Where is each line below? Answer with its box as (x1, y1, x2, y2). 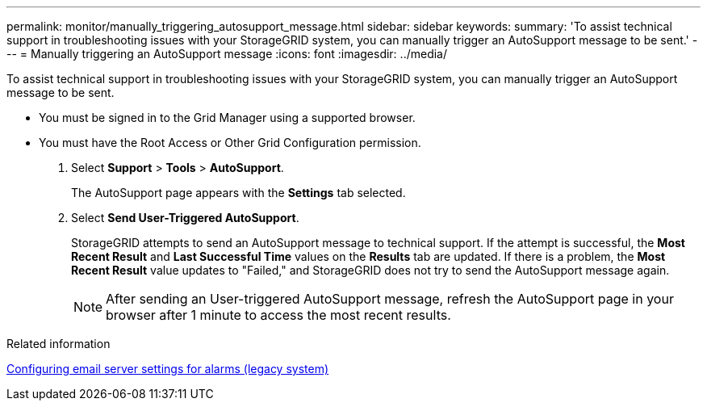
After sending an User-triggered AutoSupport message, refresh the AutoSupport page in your (106, 291, 674, 307)
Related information (6, 337, 111, 350)
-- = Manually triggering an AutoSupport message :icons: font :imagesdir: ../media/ (6, 47, 447, 61)
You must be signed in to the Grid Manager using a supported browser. (39, 111, 416, 124)
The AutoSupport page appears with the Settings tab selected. (71, 186, 406, 199)
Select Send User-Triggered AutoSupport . (71, 211, 299, 224)
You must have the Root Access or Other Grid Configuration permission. (39, 136, 421, 149)
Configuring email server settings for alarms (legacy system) (6, 362, 329, 376)
